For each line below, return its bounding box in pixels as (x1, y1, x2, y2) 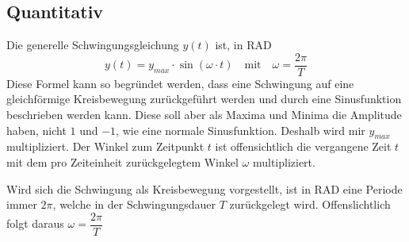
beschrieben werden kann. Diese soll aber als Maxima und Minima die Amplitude (6, 106, 402, 123)
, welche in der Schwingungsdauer (52, 196, 216, 213)
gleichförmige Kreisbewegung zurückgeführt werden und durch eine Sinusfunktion (6, 90, 402, 107)
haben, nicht (6, 121, 67, 138)
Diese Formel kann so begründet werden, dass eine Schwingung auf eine (6, 75, 354, 91)
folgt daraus (6, 215, 64, 232)
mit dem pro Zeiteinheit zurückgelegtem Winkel (6, 154, 239, 171)
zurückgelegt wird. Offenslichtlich (229, 196, 391, 213)
